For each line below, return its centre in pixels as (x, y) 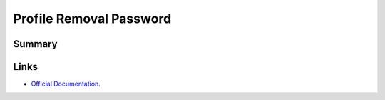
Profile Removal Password (92, 19)
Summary (35, 44)
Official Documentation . (66, 84)
